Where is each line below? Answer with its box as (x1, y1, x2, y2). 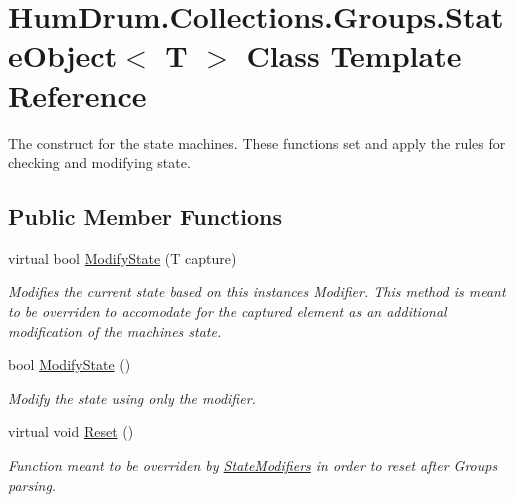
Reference (8, 74, 147, 115)
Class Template (246, 35, 462, 76)
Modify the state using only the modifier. (8, 387, 256, 408)
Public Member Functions (8, 201, 282, 232)
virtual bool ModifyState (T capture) (8, 247, 237, 268)
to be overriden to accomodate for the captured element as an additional (8, 301, 447, 322)
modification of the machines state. (8, 320, 222, 341)
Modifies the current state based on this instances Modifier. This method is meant (8, 281, 506, 302)
